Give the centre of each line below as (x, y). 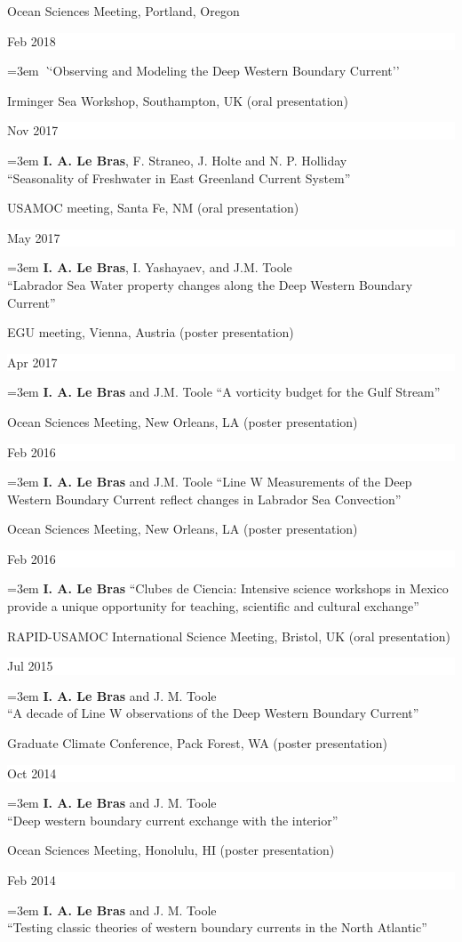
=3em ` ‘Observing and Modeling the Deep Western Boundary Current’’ (203, 71)
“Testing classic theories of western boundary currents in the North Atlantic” (217, 927)
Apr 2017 (32, 362)
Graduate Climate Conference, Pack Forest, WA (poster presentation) (197, 743)
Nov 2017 (33, 130)
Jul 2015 (30, 666)
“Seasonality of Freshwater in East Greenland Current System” (179, 177)
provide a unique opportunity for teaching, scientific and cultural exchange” (213, 606)
